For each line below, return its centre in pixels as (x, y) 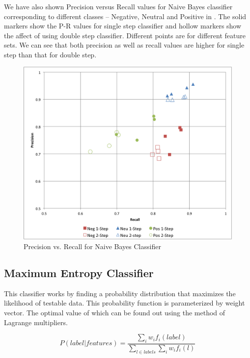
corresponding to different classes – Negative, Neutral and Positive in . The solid (125, 16)
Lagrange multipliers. (36, 322)
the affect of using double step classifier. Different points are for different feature (125, 35)
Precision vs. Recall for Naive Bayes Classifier (92, 246)
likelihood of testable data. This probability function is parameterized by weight (125, 303)
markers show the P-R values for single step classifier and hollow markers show (123, 26)
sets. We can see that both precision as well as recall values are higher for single (124, 45)
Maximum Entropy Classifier (79, 272)
